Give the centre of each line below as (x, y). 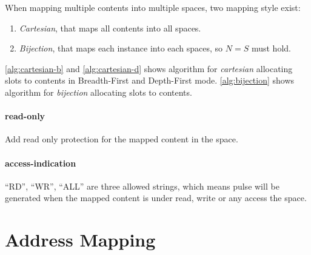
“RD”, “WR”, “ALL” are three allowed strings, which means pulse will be (142, 186)
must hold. (271, 48)
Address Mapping (80, 240)
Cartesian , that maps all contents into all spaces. (110, 28)
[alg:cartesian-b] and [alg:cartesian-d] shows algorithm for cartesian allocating (149, 68)
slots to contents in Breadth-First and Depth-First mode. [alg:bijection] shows (150, 80)
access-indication (41, 163)
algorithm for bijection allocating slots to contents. (99, 92)
